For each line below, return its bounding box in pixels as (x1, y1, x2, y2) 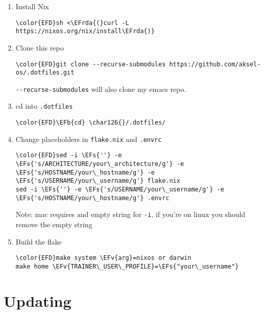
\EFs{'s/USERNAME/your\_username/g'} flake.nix (15, 177, 180, 185)
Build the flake (15, 236, 62, 247)
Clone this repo (15, 42, 64, 53)
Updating (4, 290, 71, 311)
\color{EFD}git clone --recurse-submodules (15, 60, 166, 68)
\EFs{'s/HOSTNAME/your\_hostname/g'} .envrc (15, 194, 170, 202)
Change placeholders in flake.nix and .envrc (15, 133, 162, 144)
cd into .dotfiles (15, 101, 73, 111)
